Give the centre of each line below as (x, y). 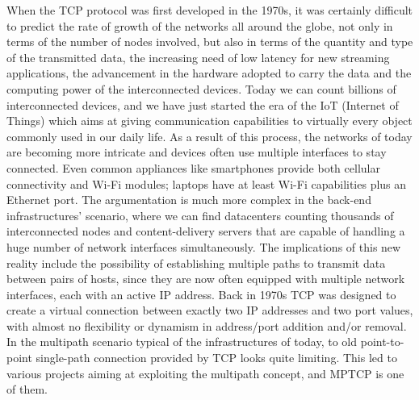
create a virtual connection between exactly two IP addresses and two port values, (210, 310)
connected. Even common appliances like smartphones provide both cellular (193, 167)
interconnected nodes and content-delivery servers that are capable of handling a (206, 231)
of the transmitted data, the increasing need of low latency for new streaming (198, 57)
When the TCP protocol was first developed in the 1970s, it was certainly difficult (210, 10)
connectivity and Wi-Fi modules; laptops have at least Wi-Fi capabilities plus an (207, 183)
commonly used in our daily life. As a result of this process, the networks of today (209, 136)
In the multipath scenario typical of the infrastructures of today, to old (182, 342)
